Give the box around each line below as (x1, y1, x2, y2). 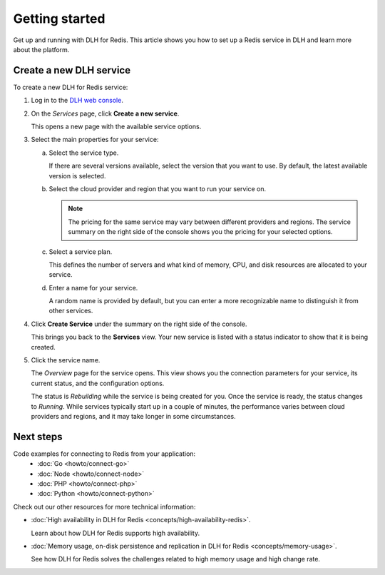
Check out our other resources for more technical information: (13, 502, 196, 511)
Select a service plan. (48, 247, 113, 256)
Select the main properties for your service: (31, 136, 159, 144)
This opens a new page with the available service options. (31, 122, 202, 131)
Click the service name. (31, 356, 101, 365)
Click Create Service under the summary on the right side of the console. (31, 320, 247, 328)
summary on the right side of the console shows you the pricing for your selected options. (68, 228, 333, 236)
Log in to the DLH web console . (31, 96, 124, 105)
